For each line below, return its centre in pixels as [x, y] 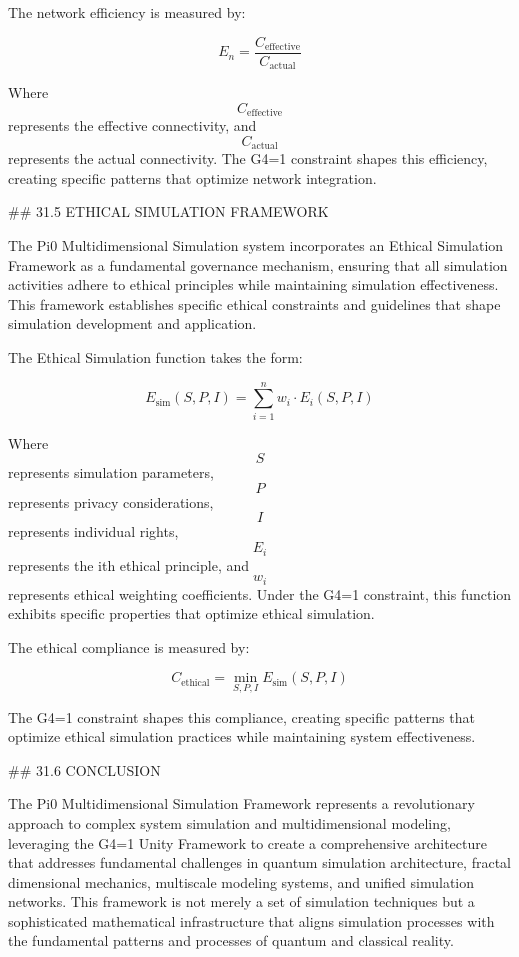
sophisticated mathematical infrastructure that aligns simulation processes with [251, 920]
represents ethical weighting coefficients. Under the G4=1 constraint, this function [260, 593]
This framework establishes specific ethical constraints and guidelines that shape [254, 303]
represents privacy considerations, [111, 501]
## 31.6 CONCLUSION [84, 769]
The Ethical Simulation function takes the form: [155, 356]
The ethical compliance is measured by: [129, 646]
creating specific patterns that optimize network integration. [192, 177]
